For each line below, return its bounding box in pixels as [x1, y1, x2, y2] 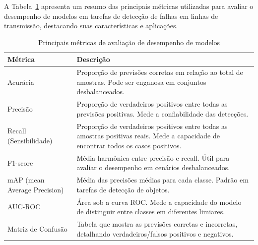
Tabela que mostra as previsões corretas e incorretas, [76, 219, 238, 229]
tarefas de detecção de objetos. [76, 184, 170, 194]
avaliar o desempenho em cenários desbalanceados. [76, 162, 230, 173]
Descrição [76, 54, 110, 64]
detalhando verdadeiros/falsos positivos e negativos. [76, 228, 234, 239]
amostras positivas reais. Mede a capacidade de [76, 130, 220, 141]
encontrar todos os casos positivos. [76, 140, 182, 150]
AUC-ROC [7, 201, 41, 212]
